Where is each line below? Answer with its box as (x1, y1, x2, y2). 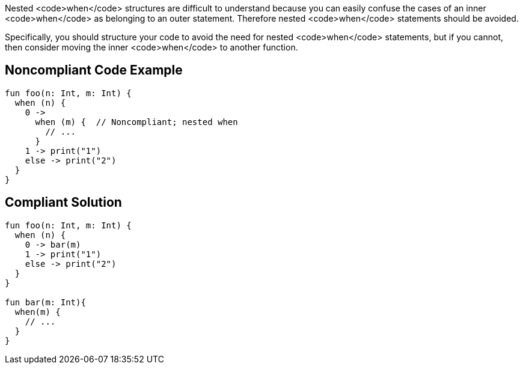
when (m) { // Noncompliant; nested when (35, 117, 238, 127)
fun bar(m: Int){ (5, 297, 86, 307)
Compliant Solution (5, 195, 122, 210)
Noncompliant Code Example (5, 63, 183, 78)
